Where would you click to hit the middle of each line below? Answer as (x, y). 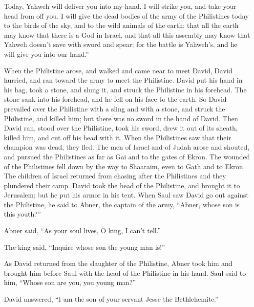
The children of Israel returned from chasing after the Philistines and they (115, 176)
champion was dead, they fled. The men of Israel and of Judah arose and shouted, (127, 147)
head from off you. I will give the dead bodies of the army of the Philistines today (127, 15)
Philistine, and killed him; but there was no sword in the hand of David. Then (121, 118)
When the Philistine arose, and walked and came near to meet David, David (118, 70)
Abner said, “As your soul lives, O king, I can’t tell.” (83, 230)
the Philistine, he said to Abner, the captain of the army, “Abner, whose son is (122, 204)
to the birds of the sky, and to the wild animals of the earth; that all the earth (121, 25)
